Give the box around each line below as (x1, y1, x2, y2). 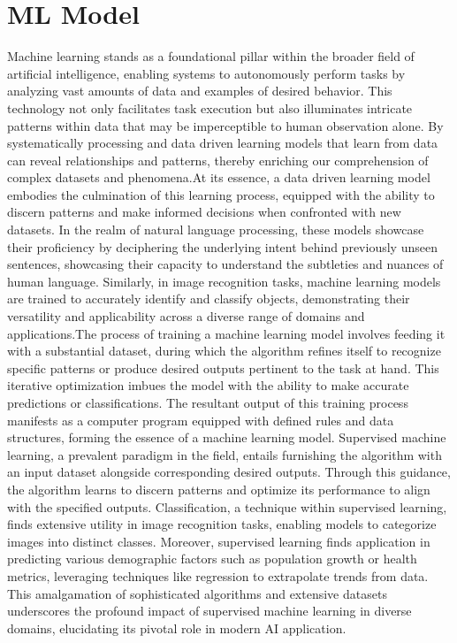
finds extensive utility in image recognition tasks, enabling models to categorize (7, 515, 437, 533)
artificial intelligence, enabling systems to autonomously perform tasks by (7, 64, 406, 82)
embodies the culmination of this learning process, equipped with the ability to (7, 185, 435, 203)
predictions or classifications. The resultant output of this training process (7, 394, 408, 411)
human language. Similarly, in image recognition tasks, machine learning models (7, 272, 441, 290)
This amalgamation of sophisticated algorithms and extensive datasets (7, 584, 387, 602)
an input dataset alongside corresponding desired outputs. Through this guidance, (7, 463, 451, 481)
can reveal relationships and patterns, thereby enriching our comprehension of (7, 150, 429, 169)
